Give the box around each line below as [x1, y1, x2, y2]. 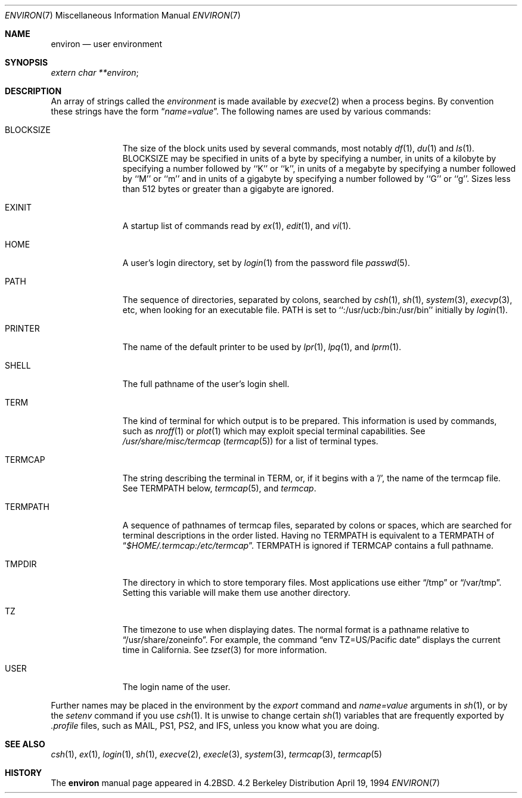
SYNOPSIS [5, 57, 48, 67]
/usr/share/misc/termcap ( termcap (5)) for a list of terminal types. [122, 436, 378, 446]
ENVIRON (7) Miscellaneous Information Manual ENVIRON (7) [5, 10, 241, 20]
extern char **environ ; [51, 67, 139, 78]
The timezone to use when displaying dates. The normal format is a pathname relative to [122, 624, 470, 635]
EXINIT [5, 202, 32, 212]
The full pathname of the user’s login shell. [122, 379, 290, 389]
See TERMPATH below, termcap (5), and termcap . [122, 483, 316, 493]
